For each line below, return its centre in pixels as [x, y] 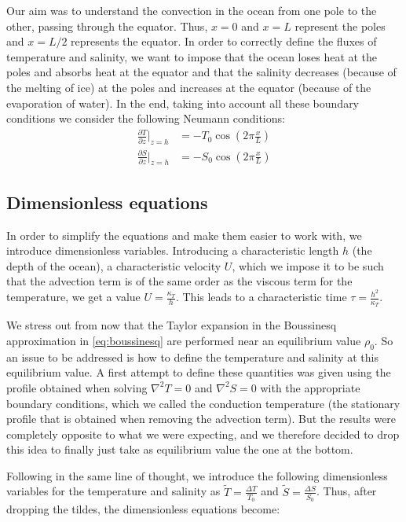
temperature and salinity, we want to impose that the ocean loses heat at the [192, 56]
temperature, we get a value [73, 297]
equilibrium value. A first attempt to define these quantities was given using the [199, 372]
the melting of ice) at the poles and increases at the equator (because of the [189, 87]
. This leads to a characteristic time [261, 297]
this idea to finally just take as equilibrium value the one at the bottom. [180, 449]
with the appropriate [310, 387]
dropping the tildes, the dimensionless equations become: [143, 508]
